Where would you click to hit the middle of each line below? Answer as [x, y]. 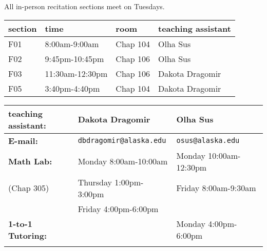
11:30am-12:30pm [76, 73]
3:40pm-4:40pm [72, 88]
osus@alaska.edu [208, 141]
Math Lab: [30, 161]
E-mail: [23, 140]
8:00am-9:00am [72, 44]
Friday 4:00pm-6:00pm [118, 208]
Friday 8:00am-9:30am [216, 188]
